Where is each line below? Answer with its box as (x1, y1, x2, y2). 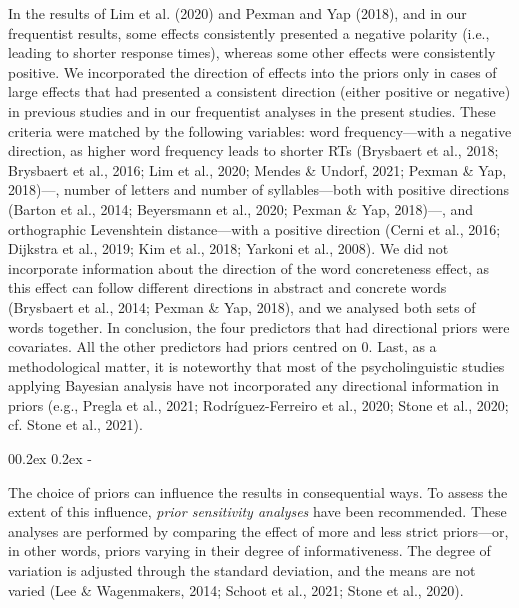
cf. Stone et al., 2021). (8, 414, 143, 435)
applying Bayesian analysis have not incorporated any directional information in (8, 375, 500, 396)
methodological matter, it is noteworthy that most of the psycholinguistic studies (8, 355, 505, 376)
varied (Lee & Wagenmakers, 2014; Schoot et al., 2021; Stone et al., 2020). (8, 579, 464, 600)
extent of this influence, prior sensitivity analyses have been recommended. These (8, 501, 507, 522)
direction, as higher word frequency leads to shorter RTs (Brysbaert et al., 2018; (8, 140, 499, 161)
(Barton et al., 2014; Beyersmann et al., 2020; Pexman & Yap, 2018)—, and (8, 198, 474, 219)
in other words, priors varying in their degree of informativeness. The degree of (8, 540, 491, 561)
